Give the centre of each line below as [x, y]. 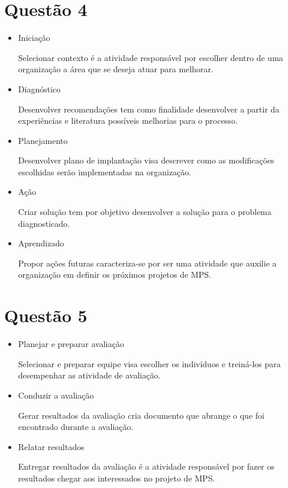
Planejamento [43, 140]
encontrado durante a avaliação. [76, 427]
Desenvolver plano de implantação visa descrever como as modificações [146, 160]
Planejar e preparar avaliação [71, 344]
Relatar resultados [51, 446]
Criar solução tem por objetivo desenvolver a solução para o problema [145, 212]
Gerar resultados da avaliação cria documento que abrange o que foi [141, 415]
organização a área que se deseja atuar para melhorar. [116, 69]
